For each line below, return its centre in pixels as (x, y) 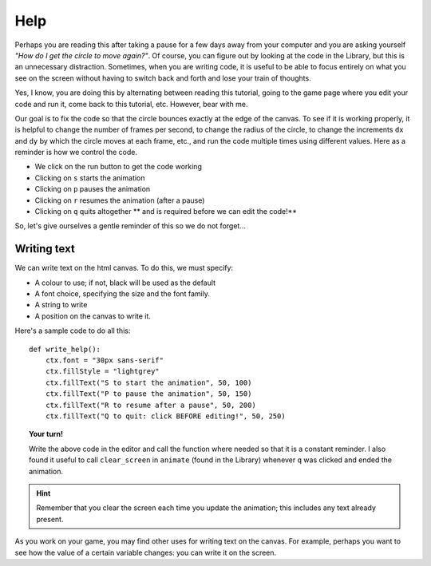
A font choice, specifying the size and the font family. (123, 294)
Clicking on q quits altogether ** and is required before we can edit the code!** (166, 212)
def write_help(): (65, 349)
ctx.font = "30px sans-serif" (104, 360)
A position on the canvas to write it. (93, 316)
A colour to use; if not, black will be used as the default (125, 283)
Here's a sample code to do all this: (73, 330)
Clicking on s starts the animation (90, 178)
